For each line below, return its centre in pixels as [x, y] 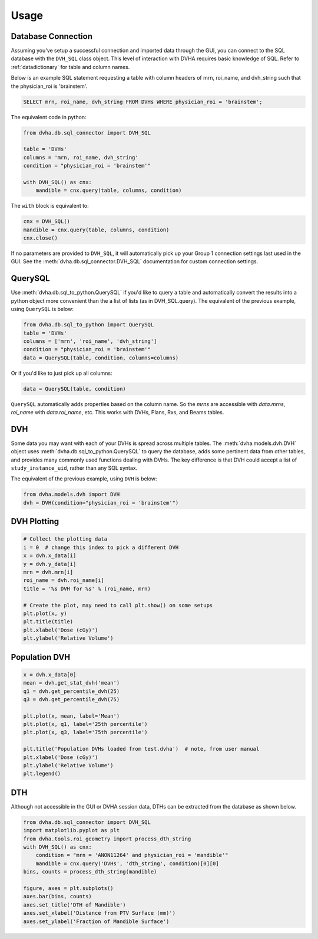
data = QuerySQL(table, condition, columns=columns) [101, 358]
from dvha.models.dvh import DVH [72, 495]
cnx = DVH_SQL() [47, 222]
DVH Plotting [35, 521]
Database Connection [52, 36]
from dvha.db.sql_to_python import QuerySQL [89, 325]
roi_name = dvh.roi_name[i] [64, 580]
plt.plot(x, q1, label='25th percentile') [85, 724]
